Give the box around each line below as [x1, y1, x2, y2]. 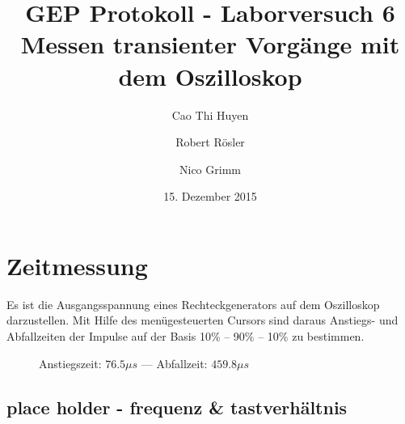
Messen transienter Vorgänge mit [20, 28, 400, 61]
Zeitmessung [6, 248, 148, 282]
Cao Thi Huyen [171, 106, 249, 123]
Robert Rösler [175, 134, 245, 151]
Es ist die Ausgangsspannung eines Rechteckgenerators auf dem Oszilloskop [6, 295, 380, 312]
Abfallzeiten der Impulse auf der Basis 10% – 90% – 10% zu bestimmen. [6, 328, 365, 344]
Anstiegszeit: [39, 354, 102, 371]
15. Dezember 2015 [163, 188, 257, 205]
